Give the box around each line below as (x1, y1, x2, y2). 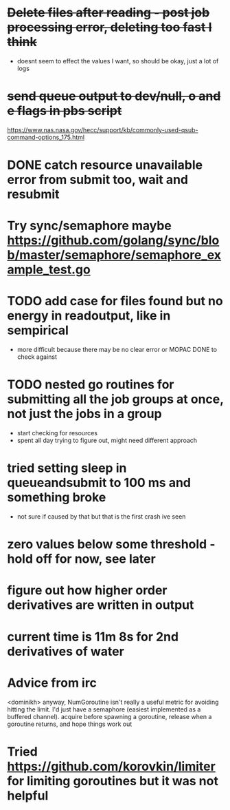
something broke (7, 490, 106, 506)
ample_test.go (7, 262, 91, 278)
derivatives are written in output (7, 597, 194, 613)
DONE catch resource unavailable (7, 157, 203, 173)
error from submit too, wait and (7, 172, 189, 187)
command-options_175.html (7, 133, 84, 141)
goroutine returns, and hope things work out (7, 720, 133, 728)
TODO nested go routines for (7, 377, 174, 393)
